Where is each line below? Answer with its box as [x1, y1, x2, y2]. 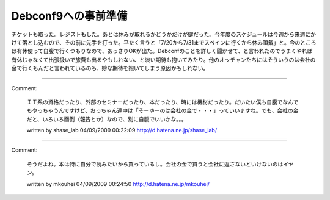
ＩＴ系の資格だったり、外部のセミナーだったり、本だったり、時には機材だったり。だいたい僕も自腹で [26, 98, 284, 105]
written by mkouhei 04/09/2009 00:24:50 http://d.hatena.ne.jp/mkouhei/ [26, 180, 210, 187]
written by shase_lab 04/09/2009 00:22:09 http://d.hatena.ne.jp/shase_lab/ [26, 127, 217, 134]
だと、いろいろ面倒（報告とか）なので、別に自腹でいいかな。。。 [26, 115, 187, 123]
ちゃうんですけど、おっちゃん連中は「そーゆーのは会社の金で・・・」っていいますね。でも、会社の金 [42, 107, 299, 114]
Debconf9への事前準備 [11, 9, 128, 23]
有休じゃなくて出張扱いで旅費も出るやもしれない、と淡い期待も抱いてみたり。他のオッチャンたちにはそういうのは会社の [11, 55, 316, 63]
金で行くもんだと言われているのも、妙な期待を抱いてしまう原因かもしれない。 [11, 65, 209, 72]
